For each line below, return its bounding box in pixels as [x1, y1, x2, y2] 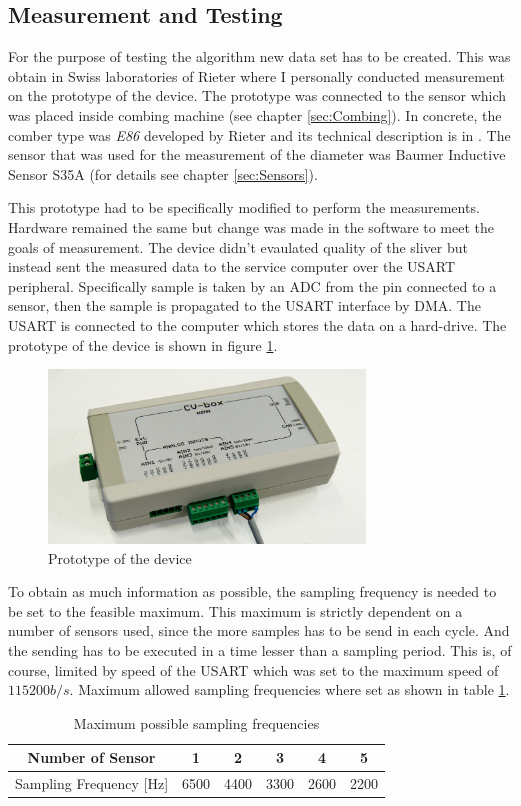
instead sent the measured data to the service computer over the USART [8, 256, 456, 277]
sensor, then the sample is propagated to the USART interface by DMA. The [8, 295, 481, 316]
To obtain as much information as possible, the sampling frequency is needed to [8, 581, 497, 602]
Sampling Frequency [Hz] [15, 773, 169, 794]
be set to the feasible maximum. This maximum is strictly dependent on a [8, 600, 463, 621]
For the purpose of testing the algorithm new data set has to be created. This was [8, 46, 511, 67]
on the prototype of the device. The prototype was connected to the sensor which [8, 85, 507, 106]
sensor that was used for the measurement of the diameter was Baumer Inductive [8, 144, 506, 165]
